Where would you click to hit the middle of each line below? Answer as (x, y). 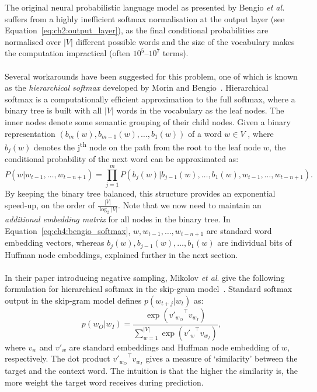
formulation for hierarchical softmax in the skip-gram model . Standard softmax (149, 289)
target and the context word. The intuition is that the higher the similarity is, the (151, 371)
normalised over (33, 41)
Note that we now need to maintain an (192, 204)
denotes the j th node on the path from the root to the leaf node (147, 146)
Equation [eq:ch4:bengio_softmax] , (68, 230)
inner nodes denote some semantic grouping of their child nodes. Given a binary (148, 121)
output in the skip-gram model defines (73, 300)
